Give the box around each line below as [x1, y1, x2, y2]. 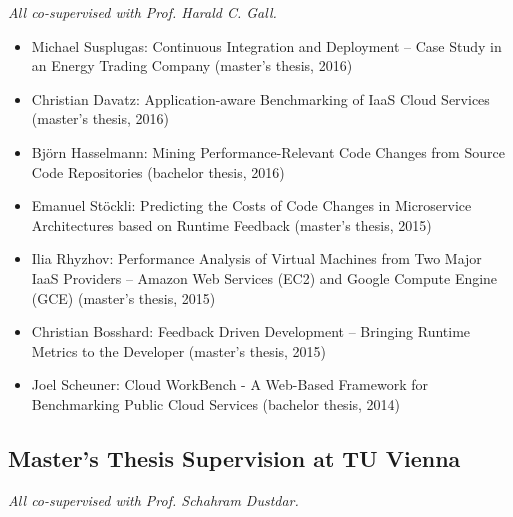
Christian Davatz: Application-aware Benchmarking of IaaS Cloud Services [31, 88, 490, 109]
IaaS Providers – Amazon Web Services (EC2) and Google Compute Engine [31, 267, 498, 288]
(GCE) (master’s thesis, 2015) [31, 287, 216, 308]
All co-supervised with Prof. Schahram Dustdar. [8, 489, 299, 510]
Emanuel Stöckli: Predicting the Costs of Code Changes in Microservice [31, 195, 472, 216]
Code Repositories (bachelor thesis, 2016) [31, 161, 285, 182]
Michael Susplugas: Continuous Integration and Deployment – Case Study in [31, 35, 502, 56]
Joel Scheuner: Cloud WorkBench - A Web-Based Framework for [31, 374, 428, 395]
